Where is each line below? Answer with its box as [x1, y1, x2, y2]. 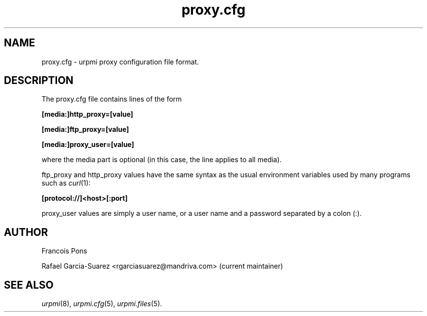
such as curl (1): [41, 179, 91, 188]
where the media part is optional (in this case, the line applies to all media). [41, 155, 282, 164]
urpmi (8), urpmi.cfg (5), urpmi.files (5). [41, 299, 162, 308]
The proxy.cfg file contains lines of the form [41, 95, 182, 104]
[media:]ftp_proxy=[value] [41, 125, 129, 134]
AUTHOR [4, 226, 48, 238]
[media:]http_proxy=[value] [41, 110, 134, 119]
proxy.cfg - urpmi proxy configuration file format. [41, 57, 199, 66]
